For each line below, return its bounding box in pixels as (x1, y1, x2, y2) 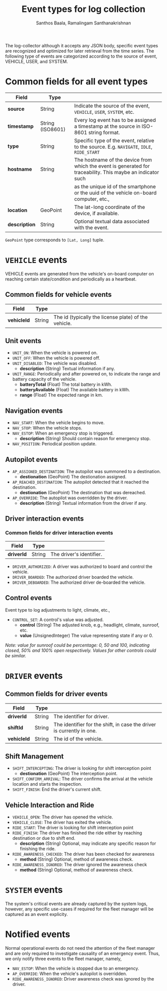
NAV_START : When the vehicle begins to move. (12, 420, 105, 426)
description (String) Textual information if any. (19, 365, 115, 371)
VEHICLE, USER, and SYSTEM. (5, 58, 68, 64)
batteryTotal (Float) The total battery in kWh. (19, 381, 113, 387)
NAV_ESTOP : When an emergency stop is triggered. (12, 430, 114, 436)
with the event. (74, 224, 109, 231)
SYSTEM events (5, 884, 63, 896)
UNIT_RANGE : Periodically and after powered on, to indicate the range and (12, 371, 161, 377)
